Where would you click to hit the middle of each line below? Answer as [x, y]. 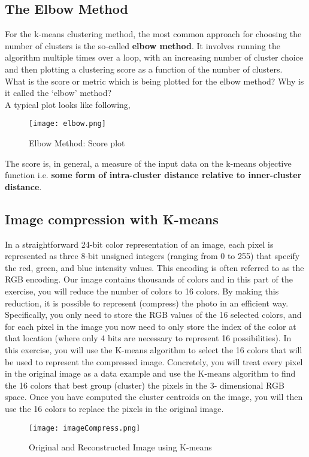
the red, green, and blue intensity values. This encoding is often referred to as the [154, 267]
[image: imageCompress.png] [85, 428]
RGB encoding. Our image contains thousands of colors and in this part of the [149, 279]
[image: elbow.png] [67, 124]
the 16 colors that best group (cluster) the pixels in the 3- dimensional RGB [145, 385]
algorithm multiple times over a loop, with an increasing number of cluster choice [154, 57]
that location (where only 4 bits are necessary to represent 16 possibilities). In [148, 338]
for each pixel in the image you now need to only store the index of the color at [151, 326]
